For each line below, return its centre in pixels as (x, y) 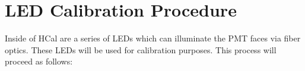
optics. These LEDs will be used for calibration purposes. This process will (141, 49)
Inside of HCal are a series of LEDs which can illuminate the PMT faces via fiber (153, 38)
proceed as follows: (39, 61)
